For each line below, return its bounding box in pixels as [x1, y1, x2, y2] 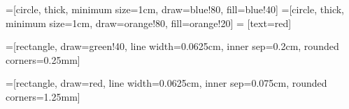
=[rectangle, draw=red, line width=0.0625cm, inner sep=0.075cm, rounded [6, 76, 327, 90]
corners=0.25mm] [6, 52, 80, 67]
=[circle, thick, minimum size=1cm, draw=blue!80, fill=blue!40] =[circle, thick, [6, 2, 344, 16]
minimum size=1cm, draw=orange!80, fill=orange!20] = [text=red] [6, 15, 292, 30]
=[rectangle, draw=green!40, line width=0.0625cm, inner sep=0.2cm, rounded [6, 39, 339, 53]
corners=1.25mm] [6, 89, 80, 103]
